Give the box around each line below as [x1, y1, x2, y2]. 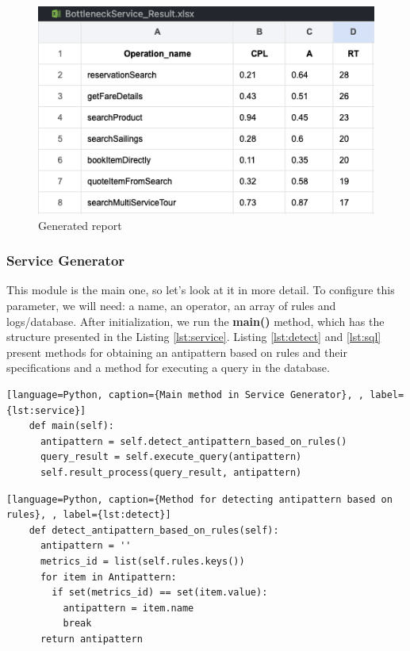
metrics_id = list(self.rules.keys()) [40, 555, 245, 567]
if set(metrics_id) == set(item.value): [52, 587, 268, 599]
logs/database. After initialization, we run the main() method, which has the [6, 312, 385, 329]
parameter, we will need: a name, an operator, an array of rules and [6, 297, 336, 314]
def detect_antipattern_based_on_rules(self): [29, 524, 279, 536]
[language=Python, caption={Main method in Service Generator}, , [6, 389, 365, 401]
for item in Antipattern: [40, 571, 177, 583]
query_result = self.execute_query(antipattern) [40, 451, 302, 463]
